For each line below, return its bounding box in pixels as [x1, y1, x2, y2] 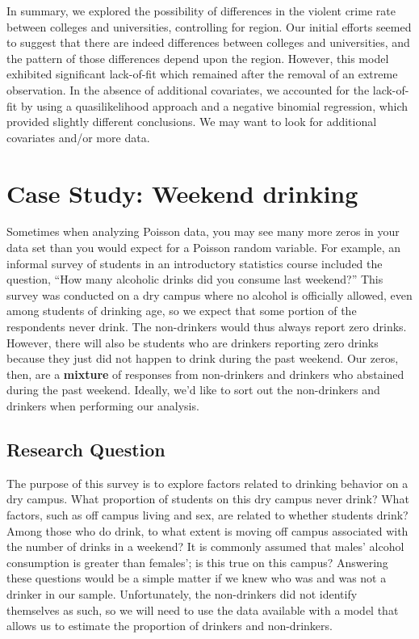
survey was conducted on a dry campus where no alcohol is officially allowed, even [6, 286, 413, 303]
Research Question [6, 436, 166, 461]
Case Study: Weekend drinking [6, 176, 358, 209]
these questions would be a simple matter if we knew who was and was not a [6, 570, 387, 586]
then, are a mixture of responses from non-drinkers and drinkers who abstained [6, 365, 404, 382]
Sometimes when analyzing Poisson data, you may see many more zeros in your [6, 223, 400, 240]
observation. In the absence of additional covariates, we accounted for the [6, 81, 370, 98]
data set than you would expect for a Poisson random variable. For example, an [6, 239, 401, 256]
